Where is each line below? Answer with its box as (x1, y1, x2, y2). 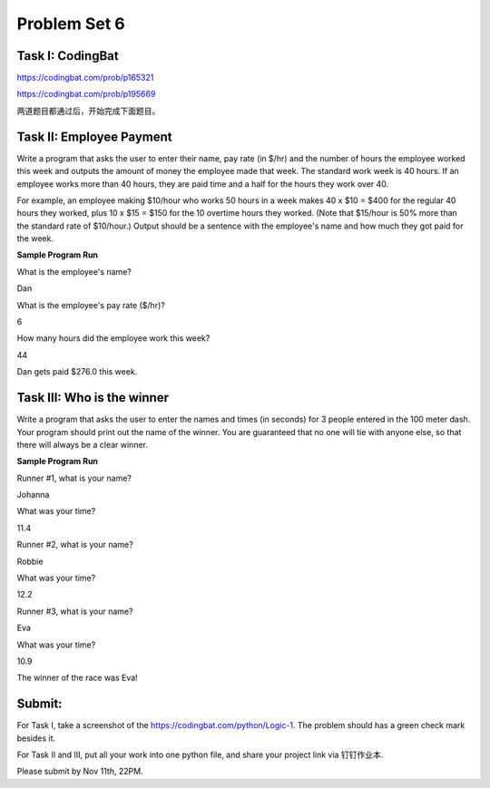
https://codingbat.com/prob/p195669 (16, 89, 156, 100)
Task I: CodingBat (16, 48, 119, 63)
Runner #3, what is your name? (16, 606, 133, 617)
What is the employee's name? (16, 266, 132, 277)
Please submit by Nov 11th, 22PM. (16, 766, 144, 777)
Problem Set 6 (16, 14, 126, 34)
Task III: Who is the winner (16, 390, 170, 405)
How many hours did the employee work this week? (16, 333, 211, 344)
